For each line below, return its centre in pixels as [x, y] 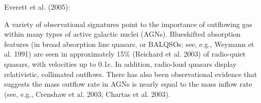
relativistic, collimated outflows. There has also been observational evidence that [131, 74]
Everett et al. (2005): [37, 7]
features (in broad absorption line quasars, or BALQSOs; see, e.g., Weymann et [129, 44]
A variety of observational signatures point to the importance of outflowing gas [128, 24]
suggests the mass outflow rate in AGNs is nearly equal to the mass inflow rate [128, 84]
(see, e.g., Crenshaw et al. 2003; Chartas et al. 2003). [87, 94]
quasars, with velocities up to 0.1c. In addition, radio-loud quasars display [121, 63]
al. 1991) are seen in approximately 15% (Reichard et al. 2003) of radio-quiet [125, 54]
